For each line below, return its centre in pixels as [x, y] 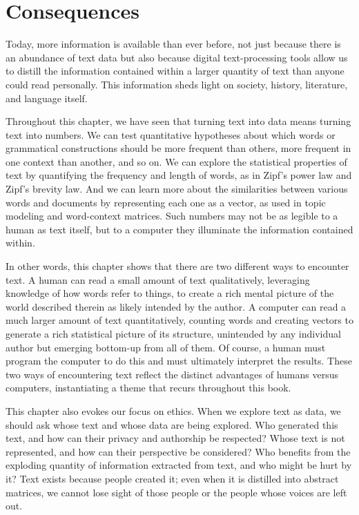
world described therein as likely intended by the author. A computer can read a [176, 306]
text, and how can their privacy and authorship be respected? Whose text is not [175, 438]
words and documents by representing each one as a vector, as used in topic [166, 202]
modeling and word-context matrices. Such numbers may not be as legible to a [172, 216]
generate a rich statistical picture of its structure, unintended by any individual [173, 333]
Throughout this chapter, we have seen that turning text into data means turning [178, 121]
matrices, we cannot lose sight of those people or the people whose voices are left [176, 492]
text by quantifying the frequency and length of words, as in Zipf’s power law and [179, 175]
